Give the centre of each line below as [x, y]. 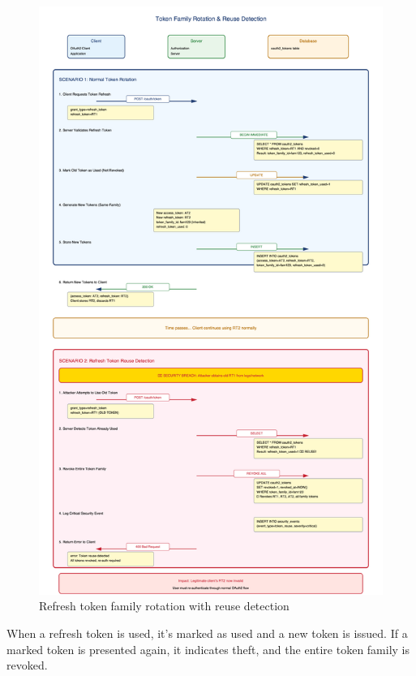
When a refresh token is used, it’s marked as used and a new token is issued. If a [207, 633]
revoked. [27, 665]
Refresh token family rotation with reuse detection [164, 606]
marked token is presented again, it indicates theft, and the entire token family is [208, 649]
